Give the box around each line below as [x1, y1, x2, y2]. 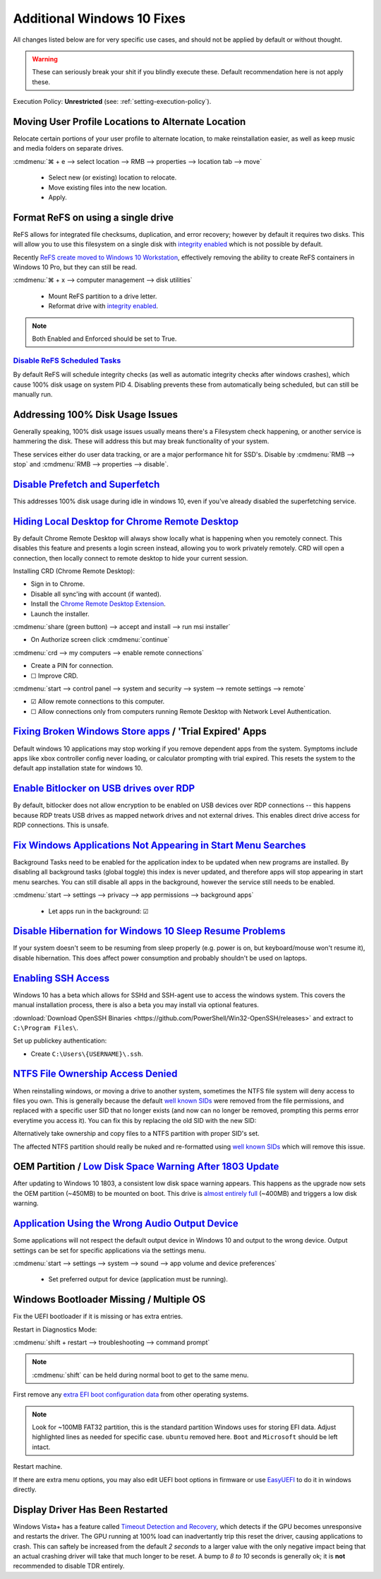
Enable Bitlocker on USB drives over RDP [13, 782, 195, 794]
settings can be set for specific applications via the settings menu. [13, 1246, 206, 1255]
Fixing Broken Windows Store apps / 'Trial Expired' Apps [13, 725, 267, 738]
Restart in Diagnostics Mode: [13, 1325, 97, 1334]
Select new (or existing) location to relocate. [48, 173, 177, 182]
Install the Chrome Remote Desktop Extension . [30, 599, 166, 608]
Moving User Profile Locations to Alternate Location [13, 115, 246, 127]
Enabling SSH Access [13, 972, 110, 984]
